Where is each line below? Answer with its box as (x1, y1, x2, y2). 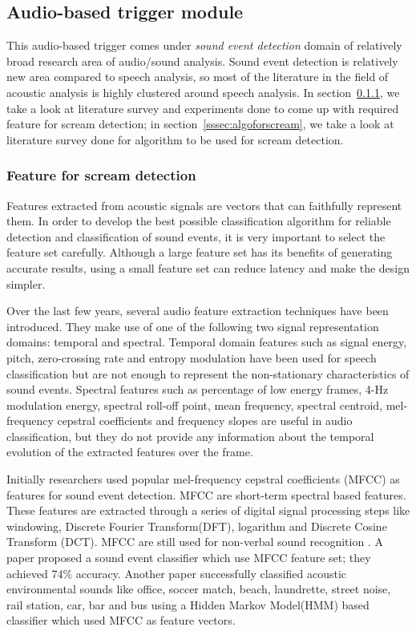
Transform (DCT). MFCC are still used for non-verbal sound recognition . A (6, 533, 383, 550)
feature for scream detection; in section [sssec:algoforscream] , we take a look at (6, 115, 394, 132)
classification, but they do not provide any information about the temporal (6, 427, 374, 444)
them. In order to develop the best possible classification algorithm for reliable (6, 212, 391, 229)
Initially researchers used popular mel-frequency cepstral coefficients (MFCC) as (6, 471, 400, 487)
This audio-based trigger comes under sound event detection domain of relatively (6, 37, 402, 54)
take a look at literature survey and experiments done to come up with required (6, 99, 399, 116)
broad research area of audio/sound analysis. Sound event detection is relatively (6, 52, 398, 69)
